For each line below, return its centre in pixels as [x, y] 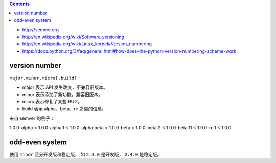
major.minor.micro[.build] [43, 78]
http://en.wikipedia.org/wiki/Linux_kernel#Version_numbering [87, 44]
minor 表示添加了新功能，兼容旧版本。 [63, 95]
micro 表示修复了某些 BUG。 [52, 102]
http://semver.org [40, 30]
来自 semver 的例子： [32, 118]
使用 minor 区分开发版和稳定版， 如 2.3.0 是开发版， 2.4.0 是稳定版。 [86, 154]
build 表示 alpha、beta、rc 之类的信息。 [64, 109]
